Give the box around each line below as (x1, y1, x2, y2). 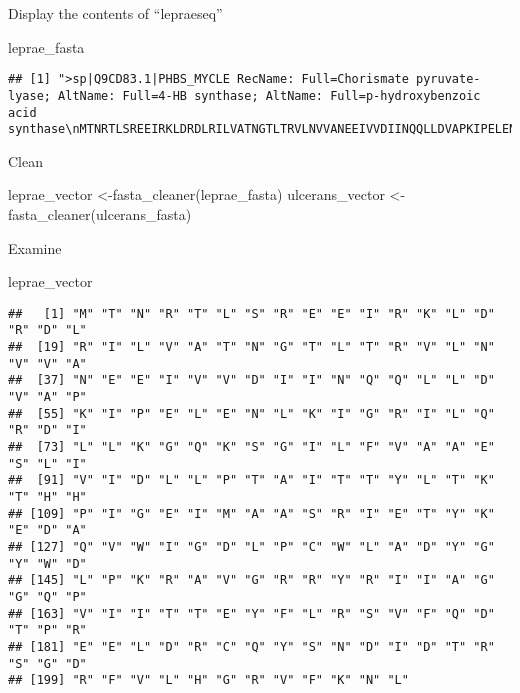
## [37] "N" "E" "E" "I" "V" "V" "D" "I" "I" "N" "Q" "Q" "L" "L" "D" (8, 373, 495, 388)
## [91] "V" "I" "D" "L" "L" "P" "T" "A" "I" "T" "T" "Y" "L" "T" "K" (8, 473, 495, 488)
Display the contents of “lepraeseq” (8, 3, 223, 23)
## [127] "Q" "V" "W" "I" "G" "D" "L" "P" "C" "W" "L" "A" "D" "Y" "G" (8, 539, 495, 554)
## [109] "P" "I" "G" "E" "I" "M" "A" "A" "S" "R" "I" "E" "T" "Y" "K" (8, 506, 495, 521)
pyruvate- (416, 72, 481, 87)
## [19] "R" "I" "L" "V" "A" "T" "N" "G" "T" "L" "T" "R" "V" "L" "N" (8, 340, 495, 355)
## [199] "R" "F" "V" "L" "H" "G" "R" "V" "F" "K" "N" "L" (8, 673, 409, 688)
